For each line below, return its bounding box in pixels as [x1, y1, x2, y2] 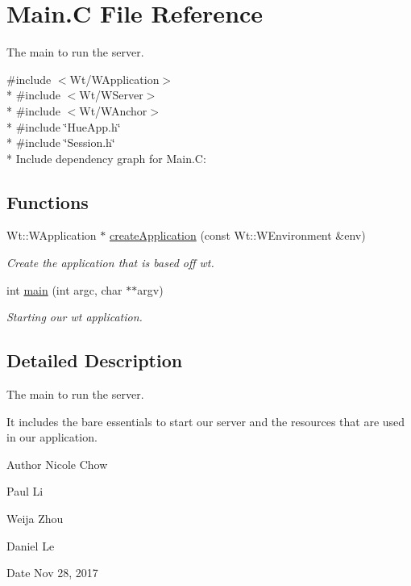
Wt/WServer [79, 86, 143, 103]
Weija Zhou [6, 510, 64, 527]
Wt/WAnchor [79, 102, 147, 119]
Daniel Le [6, 537, 55, 554]
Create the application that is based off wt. [6, 254, 214, 271]
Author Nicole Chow [6, 455, 108, 472]
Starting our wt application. [6, 308, 143, 325]
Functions [6, 189, 89, 214]
